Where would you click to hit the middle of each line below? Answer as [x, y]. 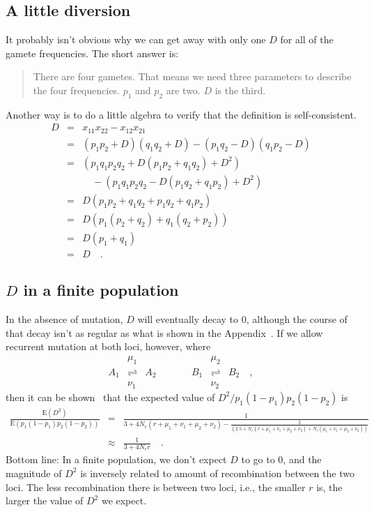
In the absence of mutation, [64, 319]
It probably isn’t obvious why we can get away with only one [136, 39]
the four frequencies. [77, 90]
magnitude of [34, 473]
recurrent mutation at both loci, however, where [108, 346]
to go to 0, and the [281, 459]
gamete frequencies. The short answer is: [92, 53]
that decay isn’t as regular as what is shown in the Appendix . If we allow [164, 332]
